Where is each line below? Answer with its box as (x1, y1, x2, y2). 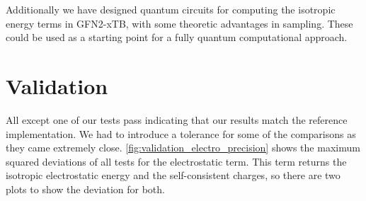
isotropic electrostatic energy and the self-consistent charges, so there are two (6, 168, 341, 183)
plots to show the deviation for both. (6, 181, 165, 196)
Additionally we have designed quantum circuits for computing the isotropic (6, 2, 336, 16)
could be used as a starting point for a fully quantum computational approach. (6, 30, 348, 45)
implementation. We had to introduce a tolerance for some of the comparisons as (6, 126, 356, 141)
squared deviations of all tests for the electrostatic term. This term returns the (6, 154, 347, 168)
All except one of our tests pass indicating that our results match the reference (6, 112, 348, 127)
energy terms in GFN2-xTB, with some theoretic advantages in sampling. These (6, 16, 353, 30)
